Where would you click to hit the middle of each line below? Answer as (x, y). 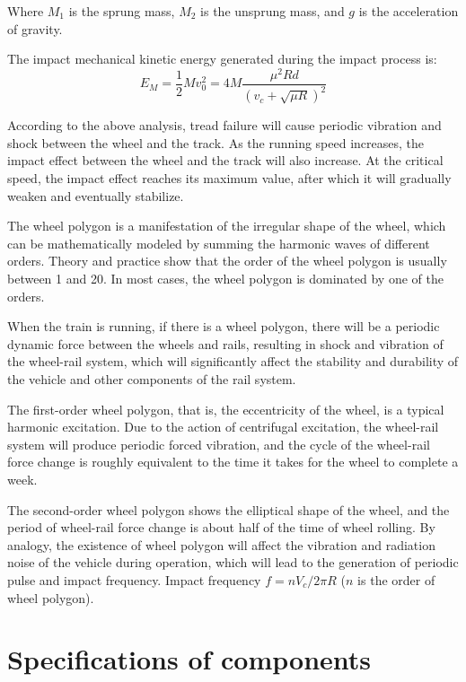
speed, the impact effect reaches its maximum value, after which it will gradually (229, 178)
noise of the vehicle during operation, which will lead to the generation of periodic (233, 562)
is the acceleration (409, 11)
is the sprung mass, (122, 11)
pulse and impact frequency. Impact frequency (134, 579)
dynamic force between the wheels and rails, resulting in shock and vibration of (225, 343)
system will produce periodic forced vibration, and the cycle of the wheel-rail (219, 444)
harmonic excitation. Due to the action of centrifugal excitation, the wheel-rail (223, 427)
